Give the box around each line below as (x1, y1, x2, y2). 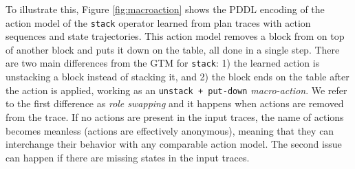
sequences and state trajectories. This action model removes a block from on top (6, 29, 345, 43)
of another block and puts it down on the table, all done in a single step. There (6, 42, 340, 56)
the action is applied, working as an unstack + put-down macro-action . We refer (6, 82, 347, 97)
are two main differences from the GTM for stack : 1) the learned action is (6, 56, 320, 70)
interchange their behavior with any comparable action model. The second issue (6, 137, 342, 151)
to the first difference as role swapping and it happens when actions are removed (6, 96, 344, 111)
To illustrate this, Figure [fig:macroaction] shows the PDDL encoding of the (6, 2, 325, 16)
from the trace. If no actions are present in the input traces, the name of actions (6, 109, 344, 124)
